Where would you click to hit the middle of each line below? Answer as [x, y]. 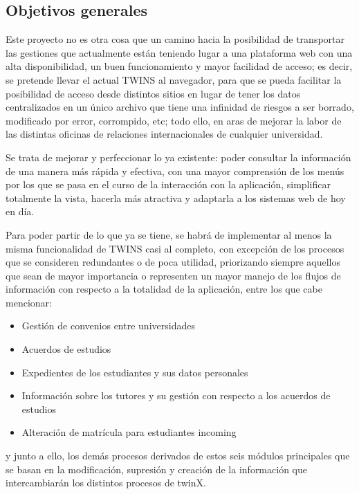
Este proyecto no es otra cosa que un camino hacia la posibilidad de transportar [175, 39]
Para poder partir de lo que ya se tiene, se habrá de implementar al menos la [169, 234]
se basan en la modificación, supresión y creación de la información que [156, 469]
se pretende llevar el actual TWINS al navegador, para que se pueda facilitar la [174, 79]
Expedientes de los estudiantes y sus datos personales [135, 372]
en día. [20, 211]
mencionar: [29, 302]
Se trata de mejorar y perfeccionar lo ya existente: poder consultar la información [178, 157]
